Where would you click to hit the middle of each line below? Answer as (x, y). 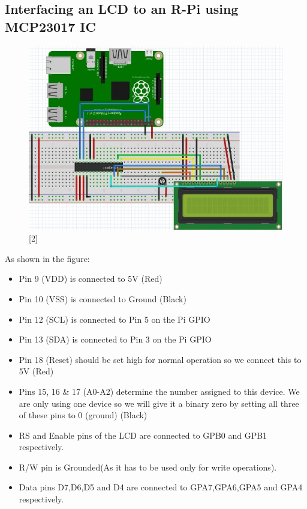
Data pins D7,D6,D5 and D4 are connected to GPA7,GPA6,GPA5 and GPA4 (161, 487)
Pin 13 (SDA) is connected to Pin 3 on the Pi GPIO (115, 339)
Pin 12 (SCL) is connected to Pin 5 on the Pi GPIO (115, 319)
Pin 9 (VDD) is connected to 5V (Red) (91, 279)
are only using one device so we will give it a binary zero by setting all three (159, 403)
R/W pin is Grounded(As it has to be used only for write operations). (148, 467)
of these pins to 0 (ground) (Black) (83, 415)
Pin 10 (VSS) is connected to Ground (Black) (103, 298)
